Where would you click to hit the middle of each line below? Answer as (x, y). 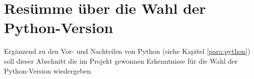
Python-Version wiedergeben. (48, 70)
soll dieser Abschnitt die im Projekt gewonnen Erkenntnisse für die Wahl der (121, 60)
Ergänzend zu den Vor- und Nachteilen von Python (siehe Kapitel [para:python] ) (127, 51)
